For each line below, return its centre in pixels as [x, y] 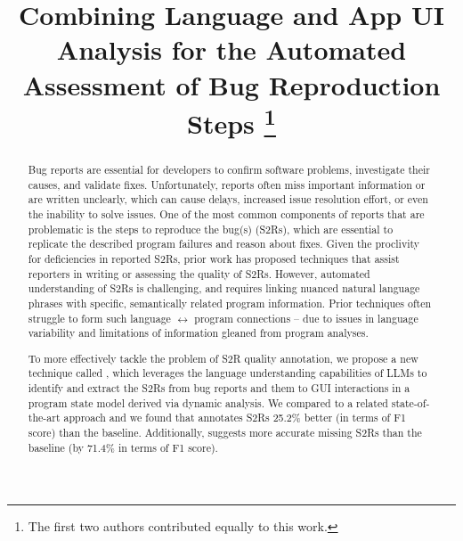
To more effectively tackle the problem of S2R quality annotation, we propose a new [223, 358]
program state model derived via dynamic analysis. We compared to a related [208, 402]
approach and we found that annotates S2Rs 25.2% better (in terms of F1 [235, 418]
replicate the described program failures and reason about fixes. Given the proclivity [224, 244]
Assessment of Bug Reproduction [231, 84]
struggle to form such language [99, 318]
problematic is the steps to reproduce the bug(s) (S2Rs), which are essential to [211, 229]
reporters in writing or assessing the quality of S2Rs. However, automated [199, 273]
